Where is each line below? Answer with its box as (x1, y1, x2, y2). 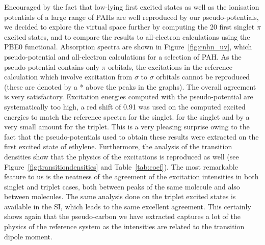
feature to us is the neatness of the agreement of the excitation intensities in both (4, 171, 259, 182)
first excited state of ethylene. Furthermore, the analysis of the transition (4, 141, 232, 152)
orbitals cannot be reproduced (156, 71, 250, 82)
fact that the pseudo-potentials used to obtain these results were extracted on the (4, 131, 259, 142)
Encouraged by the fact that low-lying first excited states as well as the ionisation (4, 2, 259, 12)
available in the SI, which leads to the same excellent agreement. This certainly (4, 201, 251, 211)
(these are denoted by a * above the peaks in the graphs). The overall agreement (4, 81, 256, 92)
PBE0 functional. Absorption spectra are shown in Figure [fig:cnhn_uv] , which (4, 41, 252, 52)
